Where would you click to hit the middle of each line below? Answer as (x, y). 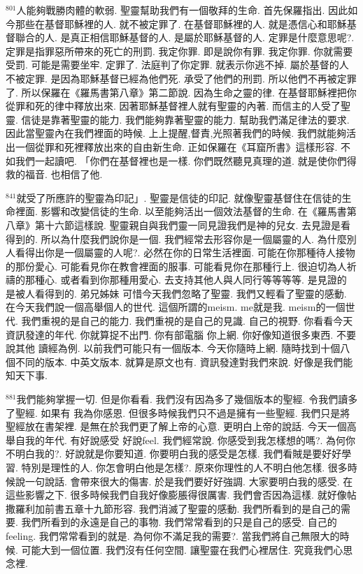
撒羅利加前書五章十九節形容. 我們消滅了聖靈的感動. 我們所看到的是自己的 (173, 508)
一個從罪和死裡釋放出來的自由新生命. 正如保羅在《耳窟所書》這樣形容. (176, 146)
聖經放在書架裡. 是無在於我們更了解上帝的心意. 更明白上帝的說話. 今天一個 (176, 426)
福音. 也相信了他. (64, 174)
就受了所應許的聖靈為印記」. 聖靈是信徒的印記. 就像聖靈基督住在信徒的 (179, 197)
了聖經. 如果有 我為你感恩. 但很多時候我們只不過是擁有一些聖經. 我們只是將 (178, 412)
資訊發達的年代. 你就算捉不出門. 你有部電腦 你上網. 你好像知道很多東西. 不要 (181, 334)
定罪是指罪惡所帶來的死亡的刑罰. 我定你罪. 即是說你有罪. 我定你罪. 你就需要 (179, 51)
